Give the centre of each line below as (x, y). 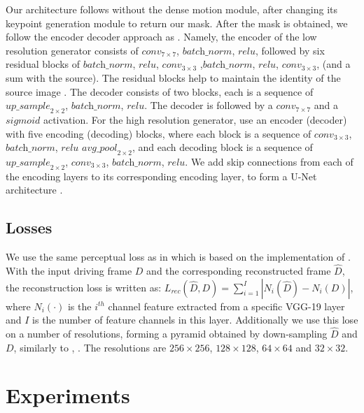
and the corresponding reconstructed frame (239, 270)
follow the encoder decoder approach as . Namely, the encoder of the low (161, 37)
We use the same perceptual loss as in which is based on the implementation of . (178, 257)
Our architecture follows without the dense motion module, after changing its (172, 9)
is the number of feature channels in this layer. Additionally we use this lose (195, 320)
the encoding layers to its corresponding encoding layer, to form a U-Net (161, 176)
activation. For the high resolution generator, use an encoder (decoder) (195, 119)
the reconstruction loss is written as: (84, 287)
